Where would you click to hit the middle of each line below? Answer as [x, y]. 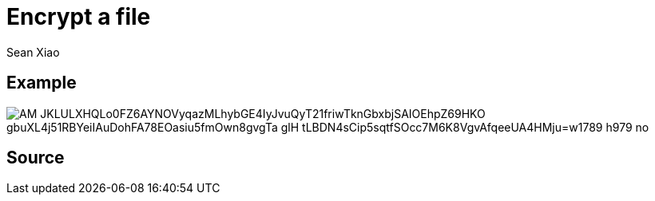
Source [36, 158]
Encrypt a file [79, 17]
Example [42, 83]
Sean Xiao [33, 52]
